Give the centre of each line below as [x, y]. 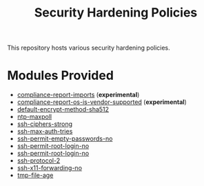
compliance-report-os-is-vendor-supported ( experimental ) [102, 102]
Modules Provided [60, 75]
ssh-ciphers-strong [45, 124]
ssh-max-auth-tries [45, 132]
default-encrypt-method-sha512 [63, 110]
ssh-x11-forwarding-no [50, 168]
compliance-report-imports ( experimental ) [78, 95]
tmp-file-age [35, 175]
